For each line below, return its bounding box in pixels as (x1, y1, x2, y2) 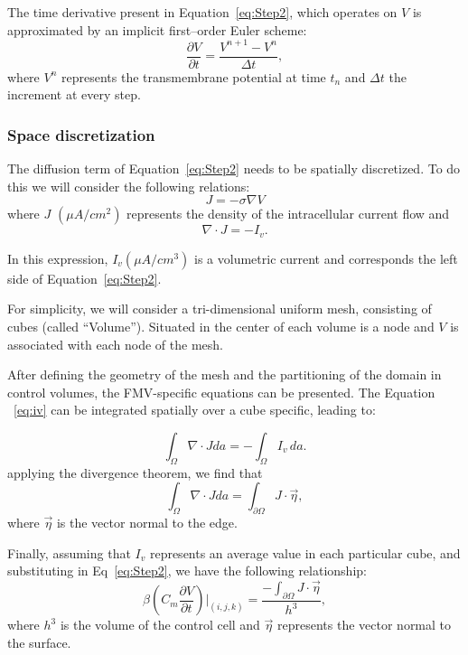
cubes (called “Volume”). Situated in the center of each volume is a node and (7, 316, 435, 335)
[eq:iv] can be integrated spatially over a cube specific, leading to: (14, 400, 376, 419)
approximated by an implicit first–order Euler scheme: (7, 20, 307, 39)
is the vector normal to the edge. (56, 513, 238, 532)
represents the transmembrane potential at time (61, 67, 326, 86)
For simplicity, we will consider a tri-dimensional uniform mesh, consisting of (7, 299, 432, 318)
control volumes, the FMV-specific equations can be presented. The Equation (7, 382, 435, 401)
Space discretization (7, 123, 155, 145)
